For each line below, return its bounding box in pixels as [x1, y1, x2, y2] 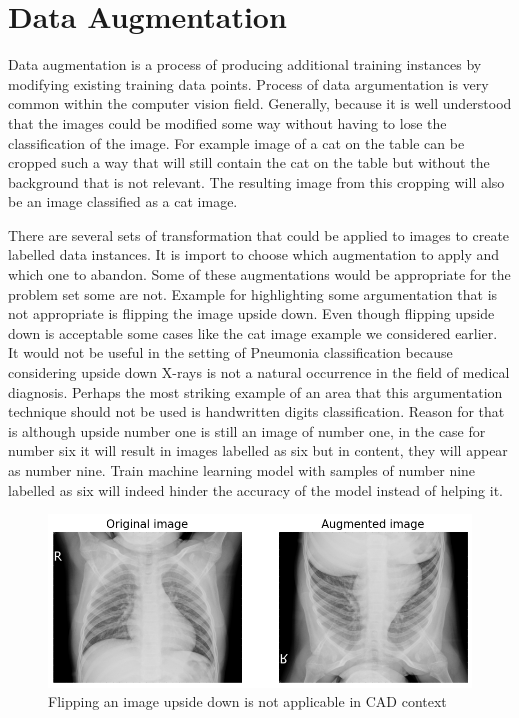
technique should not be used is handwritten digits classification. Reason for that [8, 401, 505, 422]
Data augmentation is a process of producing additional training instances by [8, 54, 482, 75]
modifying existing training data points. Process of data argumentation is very [8, 73, 489, 94]
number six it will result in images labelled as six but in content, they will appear [8, 440, 508, 461]
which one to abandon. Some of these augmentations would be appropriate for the [8, 264, 511, 285]
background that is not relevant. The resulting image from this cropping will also [8, 171, 505, 192]
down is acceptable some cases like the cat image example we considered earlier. [8, 322, 498, 343]
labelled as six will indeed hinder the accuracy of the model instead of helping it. [8, 479, 503, 500]
